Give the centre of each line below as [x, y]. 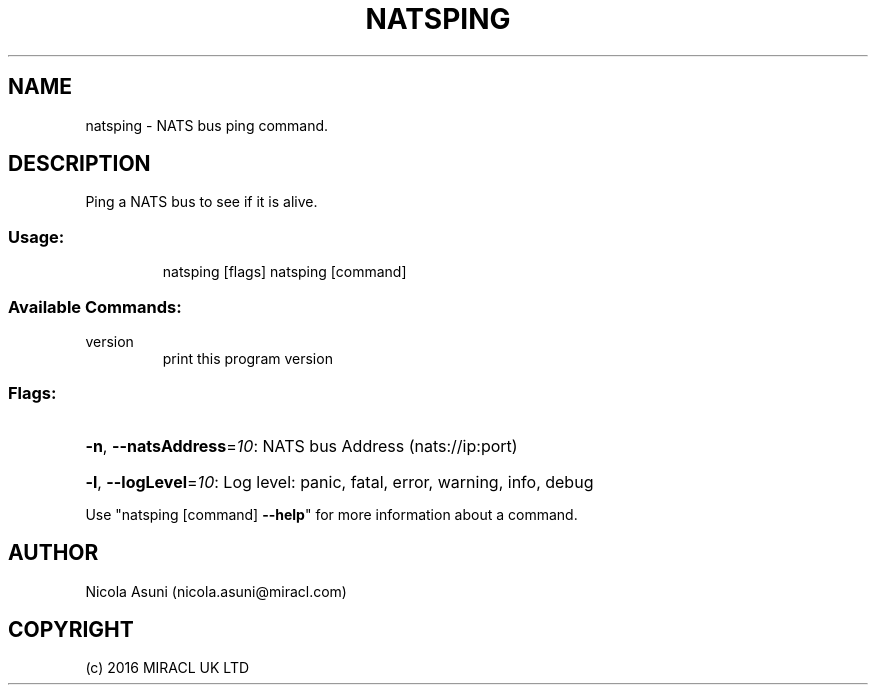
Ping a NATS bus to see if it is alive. [201, 202]
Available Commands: [95, 306]
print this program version [247, 358]
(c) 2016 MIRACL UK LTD [167, 668]
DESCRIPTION [79, 164]
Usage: [36, 236]
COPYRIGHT [71, 629]
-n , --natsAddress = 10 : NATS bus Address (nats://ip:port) [301, 445]
